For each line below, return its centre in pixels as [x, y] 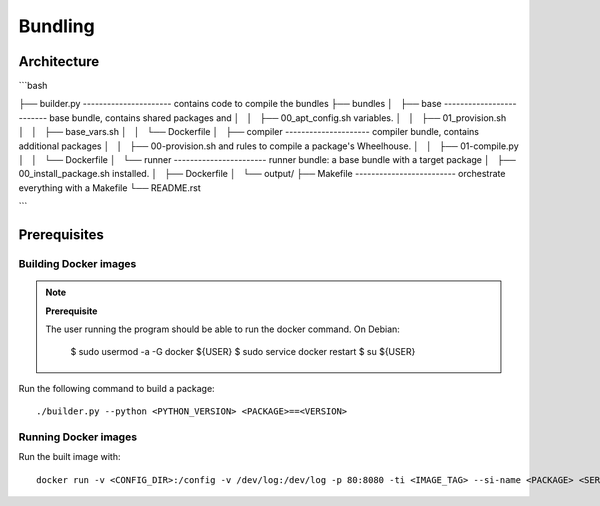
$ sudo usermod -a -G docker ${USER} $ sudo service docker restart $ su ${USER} [243, 352]
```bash [33, 86]
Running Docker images [78, 437]
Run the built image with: [69, 457]
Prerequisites [61, 234]
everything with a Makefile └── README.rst [110, 187]
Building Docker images [77, 263]
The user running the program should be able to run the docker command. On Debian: [222, 329]
